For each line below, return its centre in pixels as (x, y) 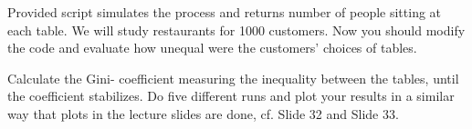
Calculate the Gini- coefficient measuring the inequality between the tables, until (233, 78)
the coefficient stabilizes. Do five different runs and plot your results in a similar (231, 96)
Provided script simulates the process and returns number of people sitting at (225, 12)
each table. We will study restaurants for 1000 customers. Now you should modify (236, 30)
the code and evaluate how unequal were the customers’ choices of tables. (212, 48)
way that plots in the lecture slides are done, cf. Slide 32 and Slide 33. (203, 113)
